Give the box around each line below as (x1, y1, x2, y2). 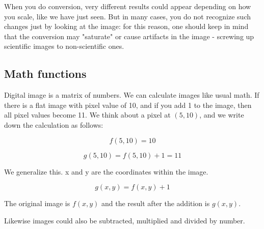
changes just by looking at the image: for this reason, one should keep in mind (4, 21, 249, 32)
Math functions (4, 66, 87, 81)
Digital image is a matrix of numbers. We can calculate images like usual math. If (4, 90, 259, 100)
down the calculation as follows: (4, 119, 103, 130)
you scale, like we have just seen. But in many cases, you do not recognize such (4, 11, 251, 21)
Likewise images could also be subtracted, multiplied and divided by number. (4, 215, 245, 225)
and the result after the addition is (101, 198, 210, 209)
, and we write (199, 109, 244, 120)
